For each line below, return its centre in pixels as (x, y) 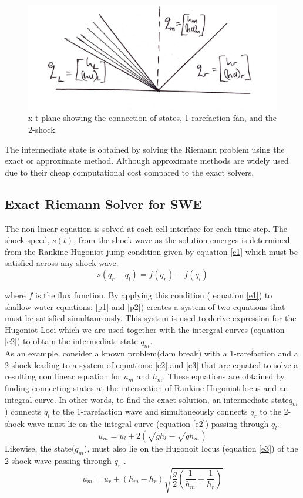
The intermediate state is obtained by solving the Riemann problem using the (145, 149)
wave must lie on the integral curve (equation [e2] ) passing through (148, 424)
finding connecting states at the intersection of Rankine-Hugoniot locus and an (147, 387)
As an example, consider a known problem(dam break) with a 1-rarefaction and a (151, 353)
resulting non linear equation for (63, 376)
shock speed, (27, 240)
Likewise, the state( (40, 448)
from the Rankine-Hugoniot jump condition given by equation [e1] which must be (151, 251)
